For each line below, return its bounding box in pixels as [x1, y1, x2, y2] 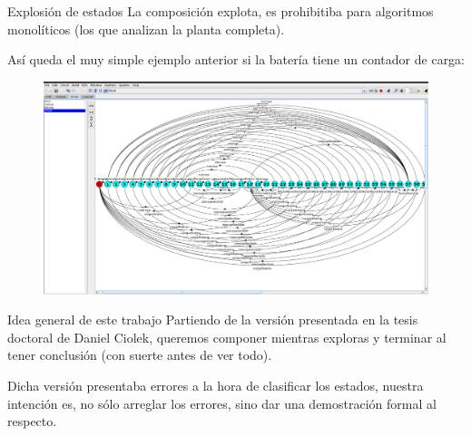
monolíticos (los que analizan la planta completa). [7, 19, 285, 38]
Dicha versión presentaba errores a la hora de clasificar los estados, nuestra [7, 375, 424, 394]
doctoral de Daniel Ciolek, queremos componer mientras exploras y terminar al [7, 327, 446, 346]
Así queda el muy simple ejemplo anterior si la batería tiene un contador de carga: [7, 50, 466, 69]
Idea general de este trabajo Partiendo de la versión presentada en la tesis [7, 310, 418, 329]
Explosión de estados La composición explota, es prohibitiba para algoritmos [7, 2, 434, 20]
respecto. [7, 412, 57, 431]
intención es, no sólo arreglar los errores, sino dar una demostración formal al [7, 393, 437, 412]
